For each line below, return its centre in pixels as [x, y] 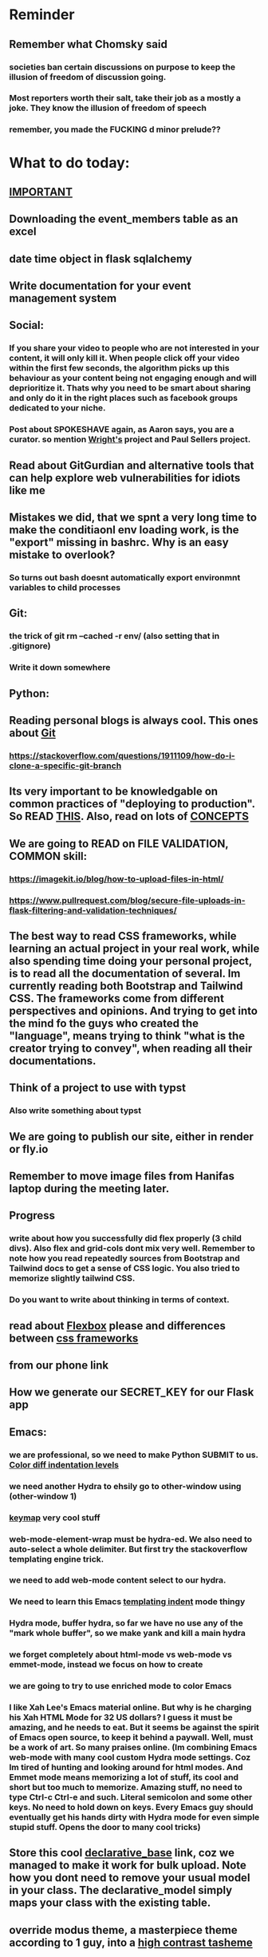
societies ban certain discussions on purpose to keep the [122, 67]
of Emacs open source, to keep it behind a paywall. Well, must [131, 1737]
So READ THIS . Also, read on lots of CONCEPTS [129, 816]
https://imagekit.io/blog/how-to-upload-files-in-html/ [116, 878]
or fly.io [29, 1149]
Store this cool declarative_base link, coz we [122, 1853]
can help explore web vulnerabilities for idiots [125, 478]
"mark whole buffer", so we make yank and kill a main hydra [128, 1633]
